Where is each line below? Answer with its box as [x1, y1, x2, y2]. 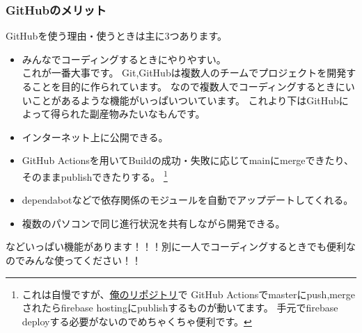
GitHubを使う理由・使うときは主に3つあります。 [6, 29, 227, 43]
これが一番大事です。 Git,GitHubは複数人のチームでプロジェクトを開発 [22, 65, 347, 80]
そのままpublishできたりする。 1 [22, 167, 168, 184]
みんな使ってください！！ [24, 253, 141, 267]
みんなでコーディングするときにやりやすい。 [22, 51, 226, 66]
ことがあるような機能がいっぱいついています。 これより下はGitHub [31, 92, 339, 107]
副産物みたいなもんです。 [89, 106, 205, 121]
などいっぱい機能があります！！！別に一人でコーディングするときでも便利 [6, 239, 347, 254]
